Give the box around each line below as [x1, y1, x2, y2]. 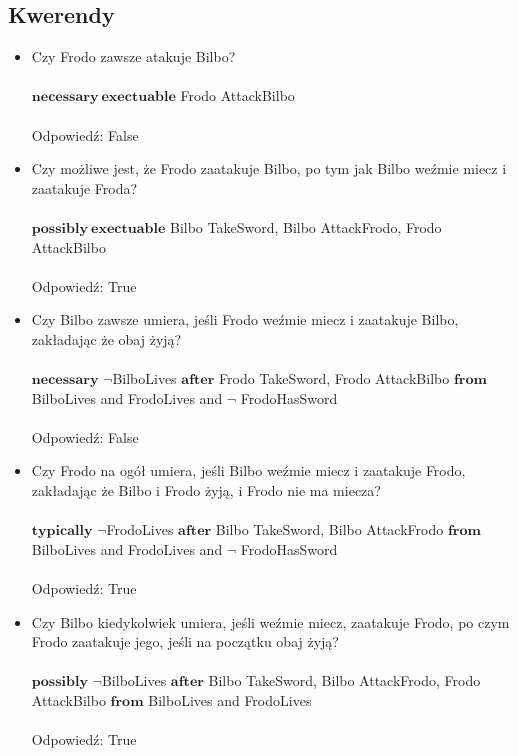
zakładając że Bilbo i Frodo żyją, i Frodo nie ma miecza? [31, 480, 381, 501]
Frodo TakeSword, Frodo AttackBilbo [219, 368, 450, 389]
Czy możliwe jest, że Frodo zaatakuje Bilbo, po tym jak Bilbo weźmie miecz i [31, 158, 507, 179]
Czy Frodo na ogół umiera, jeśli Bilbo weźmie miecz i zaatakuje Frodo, [31, 460, 466, 481]
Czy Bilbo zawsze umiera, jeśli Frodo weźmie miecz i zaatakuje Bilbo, [31, 309, 459, 330]
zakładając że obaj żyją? [31, 328, 182, 349]
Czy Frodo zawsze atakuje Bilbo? [31, 46, 236, 67]
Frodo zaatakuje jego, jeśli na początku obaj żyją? [31, 631, 339, 652]
